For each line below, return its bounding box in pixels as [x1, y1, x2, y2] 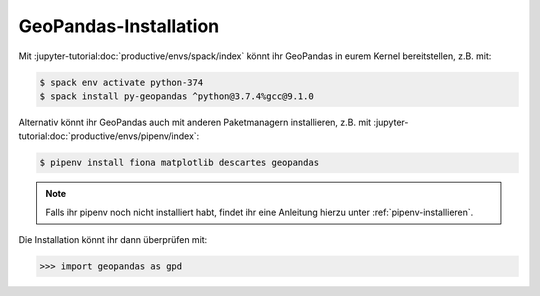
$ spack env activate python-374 [39, 76, 204, 88]
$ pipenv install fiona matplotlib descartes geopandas [39, 157, 320, 169]
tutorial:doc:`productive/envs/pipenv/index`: [18, 130, 200, 142]
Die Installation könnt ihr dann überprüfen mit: [18, 234, 208, 246]
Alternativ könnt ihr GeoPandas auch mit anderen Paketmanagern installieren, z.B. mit [18, 116, 372, 128]
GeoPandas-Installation [18, 15, 220, 37]
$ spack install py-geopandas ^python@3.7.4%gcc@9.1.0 [39, 90, 314, 102]
